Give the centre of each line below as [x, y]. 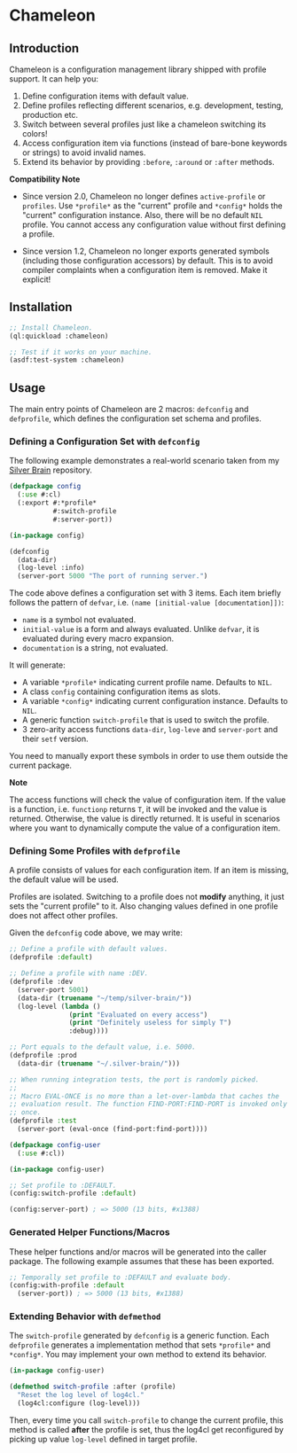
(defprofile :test [43, 1121]
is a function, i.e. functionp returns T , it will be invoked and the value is [138, 809]
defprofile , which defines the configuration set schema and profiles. [135, 418]
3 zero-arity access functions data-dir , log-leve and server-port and [150, 730]
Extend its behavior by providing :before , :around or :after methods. [148, 162]
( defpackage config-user [55, 1144]
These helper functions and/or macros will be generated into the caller [138, 1252]
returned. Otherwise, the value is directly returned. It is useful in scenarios [145, 819]
